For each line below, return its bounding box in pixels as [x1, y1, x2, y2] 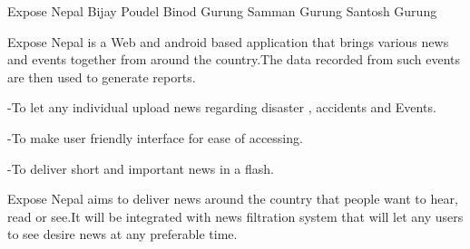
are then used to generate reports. [7, 67, 196, 86]
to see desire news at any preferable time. [7, 225, 238, 244]
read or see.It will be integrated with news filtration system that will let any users [7, 206, 464, 225]
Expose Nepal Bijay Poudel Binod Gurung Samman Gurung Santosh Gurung [7, 2, 437, 20]
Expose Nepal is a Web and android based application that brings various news [7, 32, 449, 51]
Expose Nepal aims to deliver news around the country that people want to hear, [7, 189, 458, 208]
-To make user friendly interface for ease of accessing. [7, 128, 303, 147]
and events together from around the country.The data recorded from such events [7, 50, 461, 69]
